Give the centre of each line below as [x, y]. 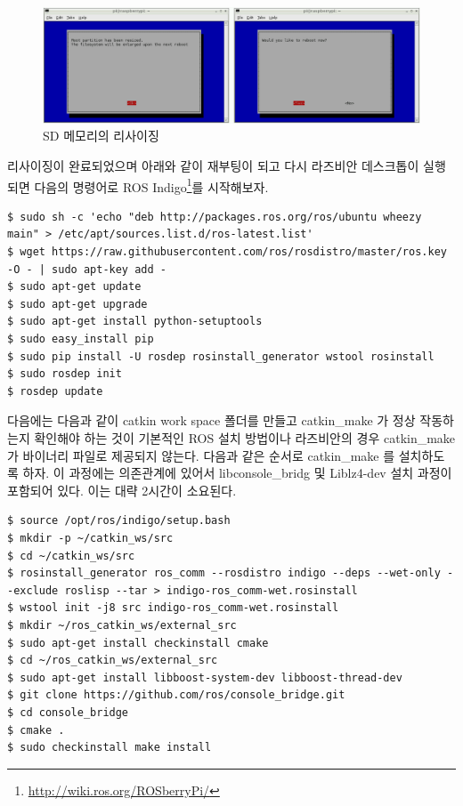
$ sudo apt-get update [74, 287]
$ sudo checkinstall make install [110, 748]
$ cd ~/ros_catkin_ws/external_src [113, 661]
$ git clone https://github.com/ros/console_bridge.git [176, 695]
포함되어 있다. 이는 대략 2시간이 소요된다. [122, 490]
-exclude [33, 590]
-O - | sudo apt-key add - [87, 269]
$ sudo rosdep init [65, 374]
